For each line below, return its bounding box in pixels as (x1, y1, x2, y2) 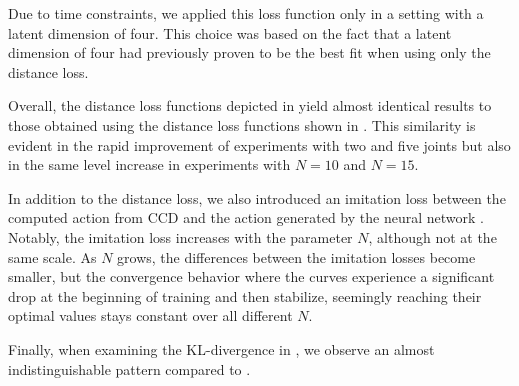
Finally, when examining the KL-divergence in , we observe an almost (8, 338, 435, 359)
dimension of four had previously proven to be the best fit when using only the (8, 42, 491, 63)
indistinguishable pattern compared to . (8, 358, 251, 379)
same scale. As (8, 246, 97, 267)
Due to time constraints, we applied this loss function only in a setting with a (8, 3, 484, 23)
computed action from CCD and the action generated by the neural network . (8, 207, 484, 228)
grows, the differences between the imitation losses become (117, 246, 476, 267)
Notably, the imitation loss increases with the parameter (8, 226, 353, 247)
